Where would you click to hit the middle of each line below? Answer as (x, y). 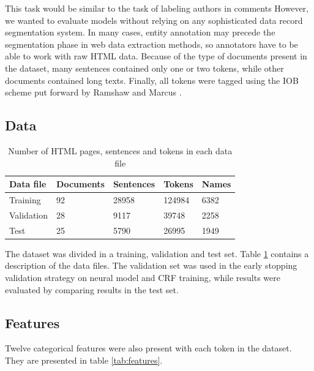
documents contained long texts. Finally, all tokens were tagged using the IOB (152, 80)
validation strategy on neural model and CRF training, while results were (143, 277)
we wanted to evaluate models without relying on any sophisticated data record (154, 20)
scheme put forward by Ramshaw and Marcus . (93, 92)
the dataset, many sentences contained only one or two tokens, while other (144, 68)
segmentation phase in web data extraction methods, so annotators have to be (151, 44)
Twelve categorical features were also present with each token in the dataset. (148, 348)
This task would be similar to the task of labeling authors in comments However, (157, 8)
